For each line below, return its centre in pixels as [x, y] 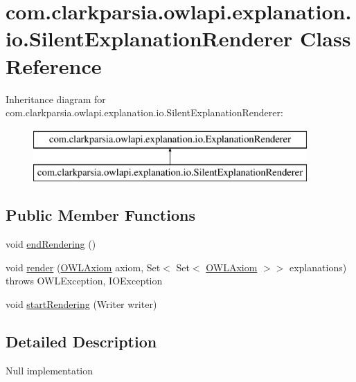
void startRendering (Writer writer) [81, 303]
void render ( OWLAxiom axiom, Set [83, 267]
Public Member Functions [100, 215]
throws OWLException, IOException [84, 281]
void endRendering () [51, 244]
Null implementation [50, 370]
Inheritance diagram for [56, 99]
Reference [54, 65]
